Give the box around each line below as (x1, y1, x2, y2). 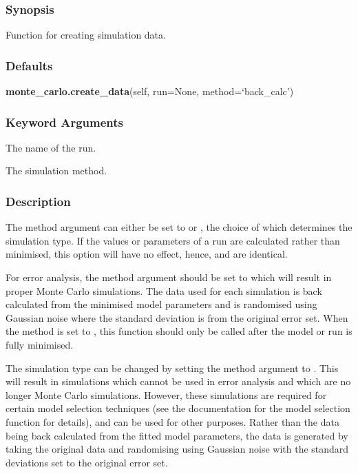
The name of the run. (6, 140, 96, 154)
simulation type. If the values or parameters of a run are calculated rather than (6, 233, 340, 247)
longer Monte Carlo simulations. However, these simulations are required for (6, 387, 327, 402)
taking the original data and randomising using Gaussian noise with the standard (6, 442, 349, 456)
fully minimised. (6, 338, 74, 351)
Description (6, 192, 71, 209)
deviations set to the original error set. (6, 455, 168, 469)
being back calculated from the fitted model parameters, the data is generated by (6, 428, 348, 442)
